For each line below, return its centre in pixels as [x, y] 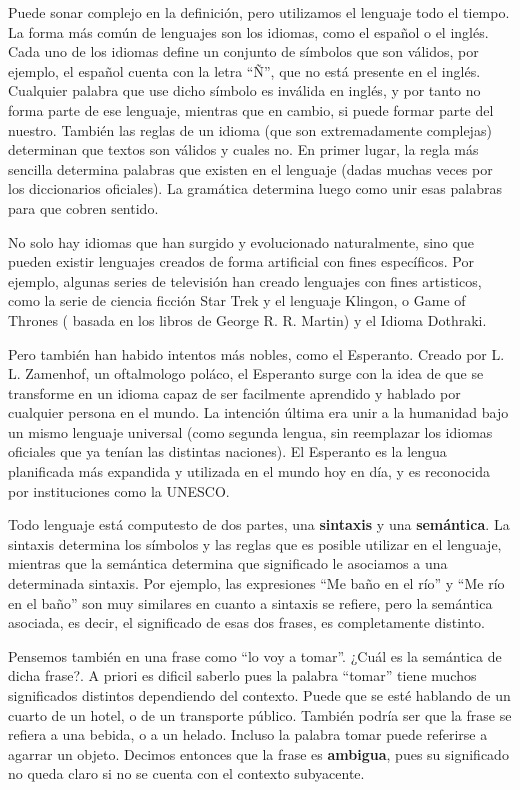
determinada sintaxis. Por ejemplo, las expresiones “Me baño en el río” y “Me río [256, 583]
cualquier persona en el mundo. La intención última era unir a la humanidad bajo [258, 412]
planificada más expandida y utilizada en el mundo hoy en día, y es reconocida [249, 471]
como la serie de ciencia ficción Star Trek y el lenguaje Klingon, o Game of [237, 300]
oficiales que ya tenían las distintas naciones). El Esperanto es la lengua [227, 451]
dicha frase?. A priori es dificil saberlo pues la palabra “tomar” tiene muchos [242, 675]
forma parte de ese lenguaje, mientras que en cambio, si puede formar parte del [251, 109]
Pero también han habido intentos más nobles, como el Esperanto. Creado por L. [256, 353]
